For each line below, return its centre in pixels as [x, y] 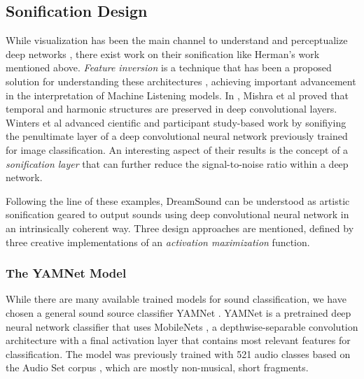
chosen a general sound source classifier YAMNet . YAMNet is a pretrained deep [178, 312]
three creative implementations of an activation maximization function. [158, 242]
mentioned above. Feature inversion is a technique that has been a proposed [169, 67]
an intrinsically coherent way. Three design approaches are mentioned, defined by [180, 228]
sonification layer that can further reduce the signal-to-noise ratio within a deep [177, 163]
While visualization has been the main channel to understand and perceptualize [177, 40]
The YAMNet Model [66, 273]
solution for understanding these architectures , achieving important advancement [181, 81]
